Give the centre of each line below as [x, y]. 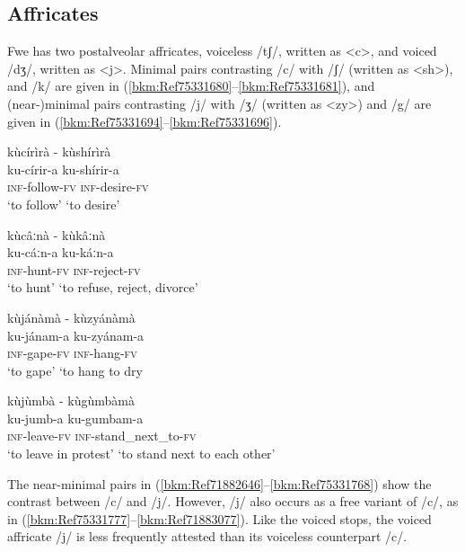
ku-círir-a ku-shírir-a [63, 169]
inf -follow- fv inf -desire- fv [78, 187]
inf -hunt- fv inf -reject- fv [74, 269]
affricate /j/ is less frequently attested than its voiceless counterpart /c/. [207, 536]
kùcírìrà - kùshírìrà [59, 151]
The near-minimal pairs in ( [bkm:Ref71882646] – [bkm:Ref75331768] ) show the [219, 483]
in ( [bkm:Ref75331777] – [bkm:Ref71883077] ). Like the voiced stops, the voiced [219, 518]
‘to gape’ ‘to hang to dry [75, 370]
